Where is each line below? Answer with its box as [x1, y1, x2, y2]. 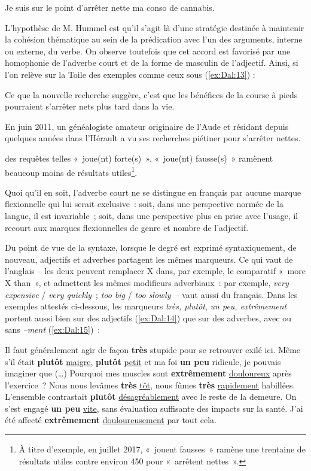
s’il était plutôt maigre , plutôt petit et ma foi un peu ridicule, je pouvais [5, 355, 281, 367]
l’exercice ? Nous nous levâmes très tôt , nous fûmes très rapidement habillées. [5, 378, 295, 391]
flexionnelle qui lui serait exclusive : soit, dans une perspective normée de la [5, 197, 283, 210]
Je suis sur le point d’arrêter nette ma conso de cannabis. [5, 1, 215, 13]
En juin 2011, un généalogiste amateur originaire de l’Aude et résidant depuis [5, 120, 289, 132]
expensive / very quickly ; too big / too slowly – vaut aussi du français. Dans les [5, 288, 298, 300]
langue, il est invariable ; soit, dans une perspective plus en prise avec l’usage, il [5, 209, 298, 221]
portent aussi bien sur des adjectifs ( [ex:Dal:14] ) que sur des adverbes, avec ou [5, 311, 291, 324]
